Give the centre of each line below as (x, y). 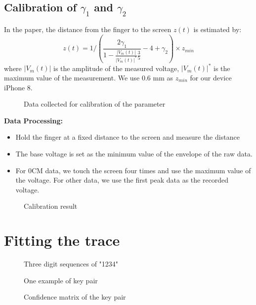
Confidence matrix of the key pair (75, 297)
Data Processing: (33, 120)
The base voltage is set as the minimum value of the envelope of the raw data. (134, 153)
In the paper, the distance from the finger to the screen (88, 29)
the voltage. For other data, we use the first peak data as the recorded (122, 180)
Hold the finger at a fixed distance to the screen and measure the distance (128, 137)
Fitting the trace (62, 240)
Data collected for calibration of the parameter (95, 104)
